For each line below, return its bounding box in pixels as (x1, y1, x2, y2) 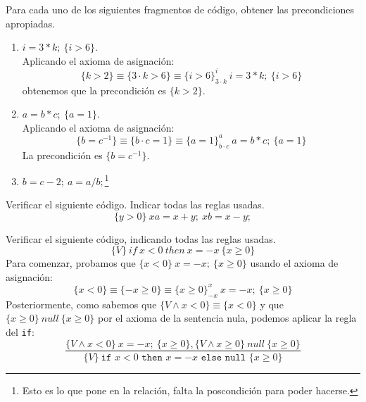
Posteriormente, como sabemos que (6, 296, 157, 311)
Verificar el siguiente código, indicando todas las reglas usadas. (6, 231, 276, 246)
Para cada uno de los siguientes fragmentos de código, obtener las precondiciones (6, 2, 355, 16)
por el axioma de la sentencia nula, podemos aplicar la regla (97, 310, 357, 325)
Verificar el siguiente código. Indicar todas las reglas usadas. (6, 197, 265, 211)
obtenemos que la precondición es (22, 82, 167, 97)
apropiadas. (6, 15, 56, 30)
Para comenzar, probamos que (6, 256, 136, 270)
